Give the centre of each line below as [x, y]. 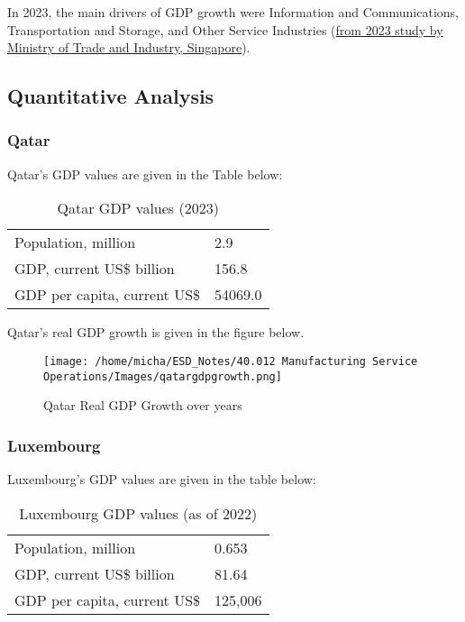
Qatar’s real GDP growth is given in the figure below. [156, 332]
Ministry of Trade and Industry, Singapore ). [129, 47]
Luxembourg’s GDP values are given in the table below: [162, 479]
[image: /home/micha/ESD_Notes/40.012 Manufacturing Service [231, 361]
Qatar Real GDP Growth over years [143, 405]
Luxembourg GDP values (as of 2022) [138, 513]
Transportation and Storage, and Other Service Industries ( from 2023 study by [225, 29]
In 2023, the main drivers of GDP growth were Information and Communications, [233, 12]
